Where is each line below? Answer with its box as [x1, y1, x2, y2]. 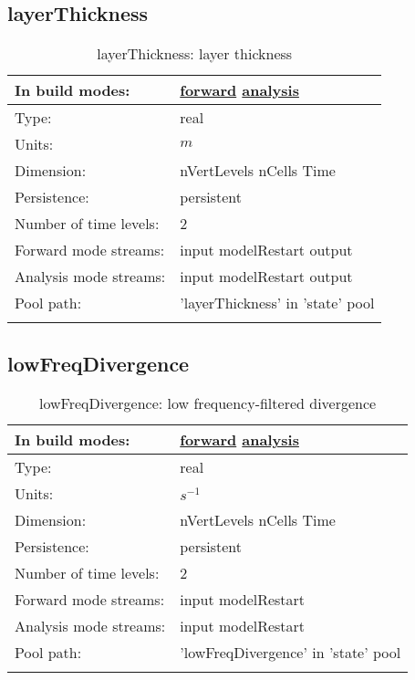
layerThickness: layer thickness [97, 43, 293, 65]
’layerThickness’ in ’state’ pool [180, 292, 375, 314]
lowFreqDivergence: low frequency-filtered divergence [39, 392, 377, 414]
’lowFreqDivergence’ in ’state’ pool [180, 642, 401, 664]
